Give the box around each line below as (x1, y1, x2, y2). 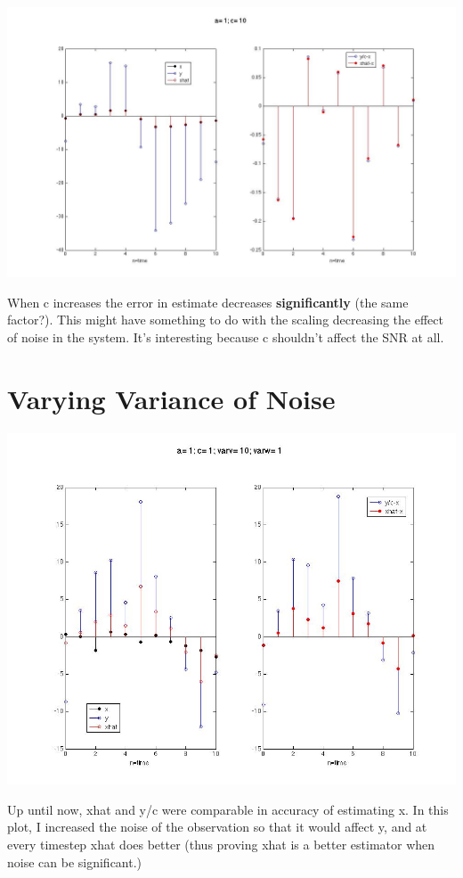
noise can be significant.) (7, 852, 142, 871)
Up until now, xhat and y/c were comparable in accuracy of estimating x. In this (7, 800, 449, 818)
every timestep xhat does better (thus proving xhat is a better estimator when (7, 834, 435, 853)
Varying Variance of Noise (7, 380, 336, 416)
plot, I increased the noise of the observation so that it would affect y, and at (7, 817, 427, 836)
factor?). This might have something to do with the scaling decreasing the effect (7, 310, 443, 329)
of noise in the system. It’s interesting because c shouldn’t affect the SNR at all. (7, 327, 444, 346)
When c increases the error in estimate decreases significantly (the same (7, 292, 409, 311)
